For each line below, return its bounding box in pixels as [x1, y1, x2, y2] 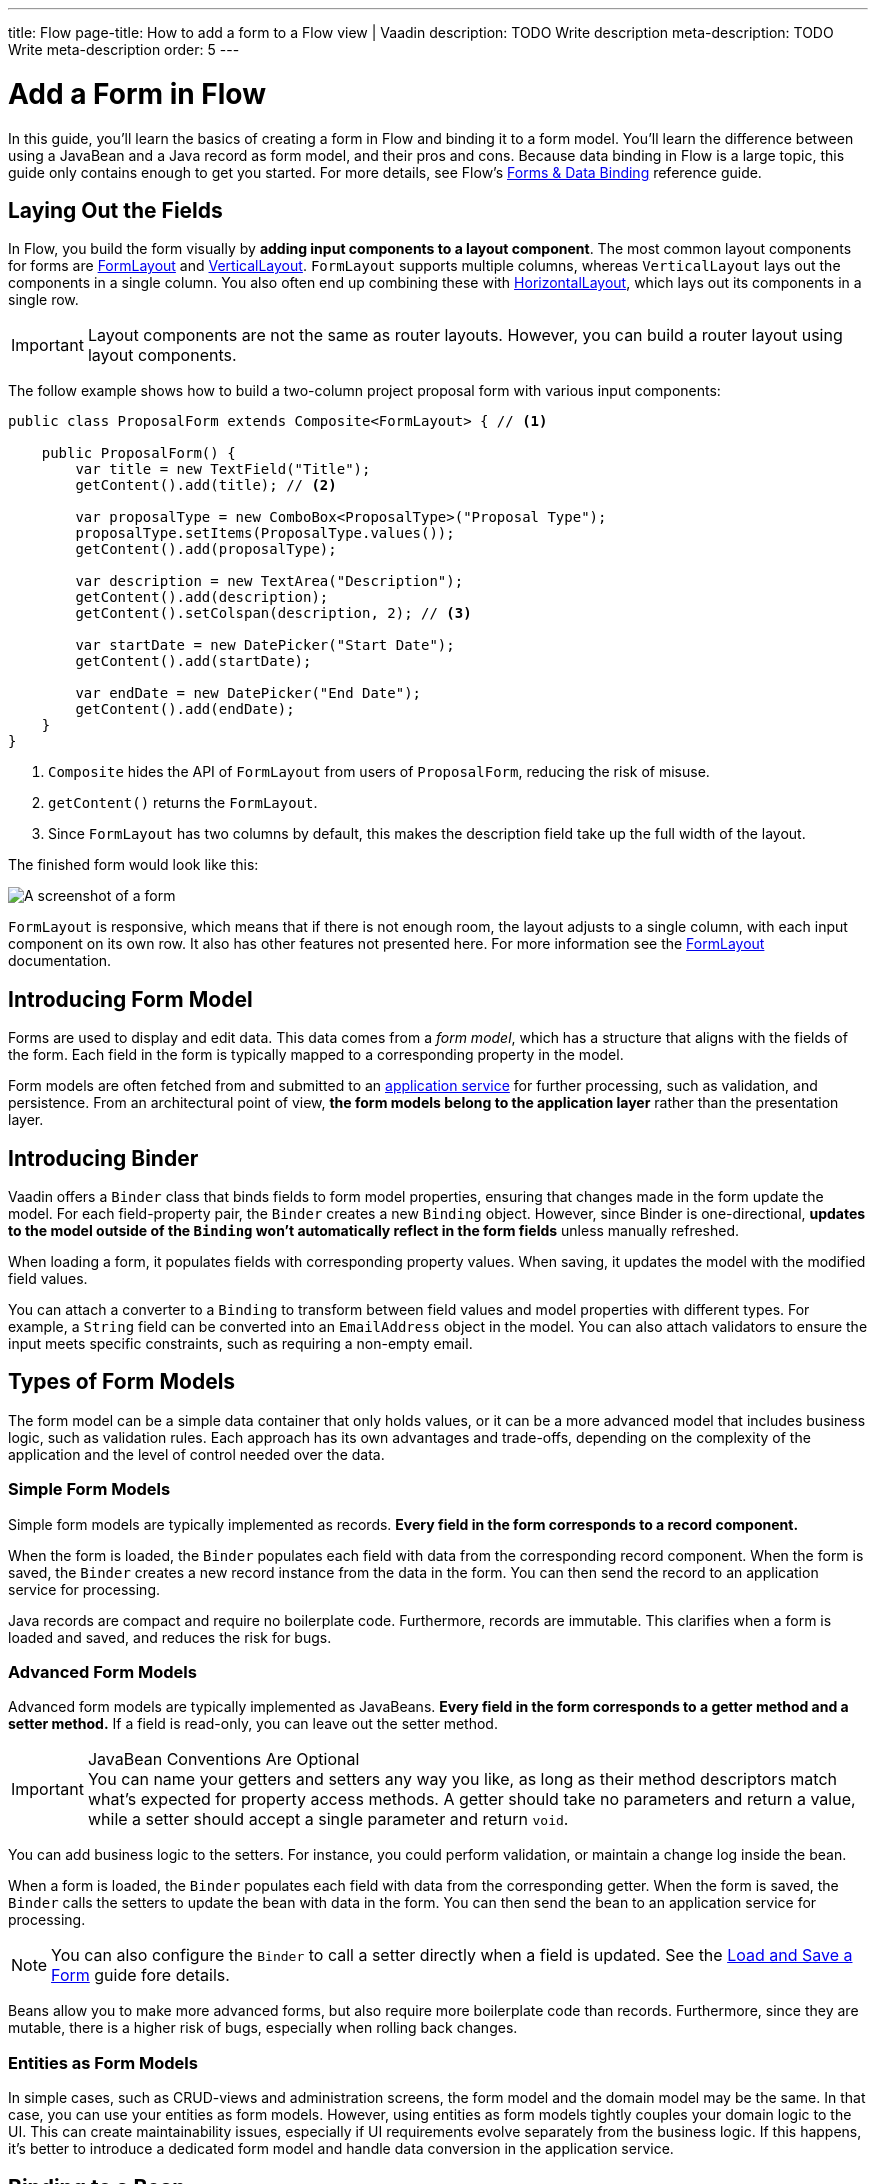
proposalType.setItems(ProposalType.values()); [75, 525, 455, 542]
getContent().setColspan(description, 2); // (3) [75, 605, 472, 622]
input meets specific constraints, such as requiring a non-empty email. [8, 1335, 473, 1353]
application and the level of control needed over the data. [8, 1445, 385, 1463]
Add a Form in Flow [8, 76, 266, 111]
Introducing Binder [8, 1145, 199, 1171]
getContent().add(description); [75, 589, 329, 606]
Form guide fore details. [51, 1965, 230, 1986]
